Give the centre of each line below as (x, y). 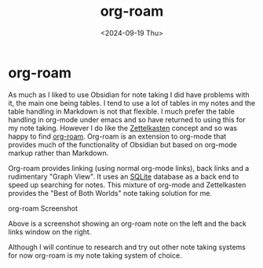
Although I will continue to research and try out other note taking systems (127, 247)
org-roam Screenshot (43, 208)
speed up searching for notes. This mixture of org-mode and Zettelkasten (127, 185)
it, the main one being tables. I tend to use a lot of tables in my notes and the (132, 103)
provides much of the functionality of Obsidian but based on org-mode (123, 144)
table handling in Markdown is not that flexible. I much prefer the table (122, 111)
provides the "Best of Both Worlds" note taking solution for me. (110, 193)
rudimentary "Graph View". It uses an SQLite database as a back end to (124, 176)
